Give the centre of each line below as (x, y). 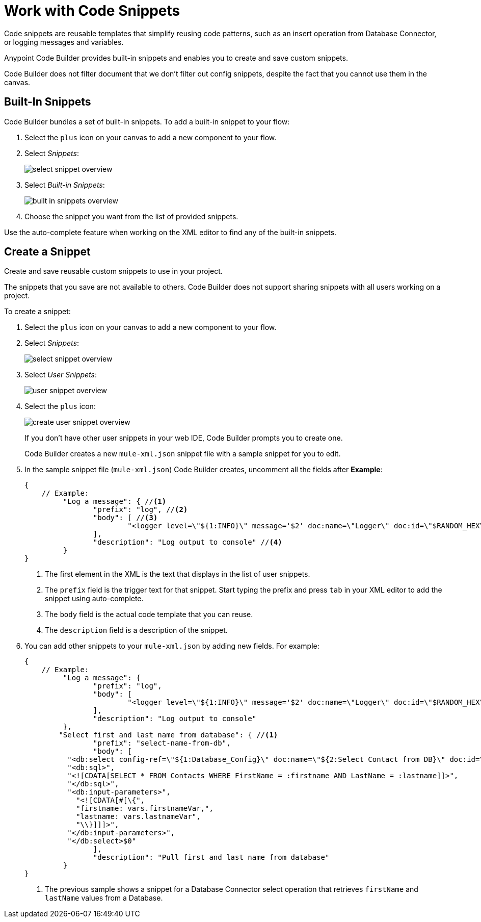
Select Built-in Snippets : (65, 185)
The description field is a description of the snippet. (136, 630)
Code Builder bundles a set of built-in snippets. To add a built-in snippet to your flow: (147, 121)
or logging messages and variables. (64, 42)
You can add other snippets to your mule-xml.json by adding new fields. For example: (172, 646)
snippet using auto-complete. (94, 599)
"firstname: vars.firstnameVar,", (145, 809)
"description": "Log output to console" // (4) (188, 542)
